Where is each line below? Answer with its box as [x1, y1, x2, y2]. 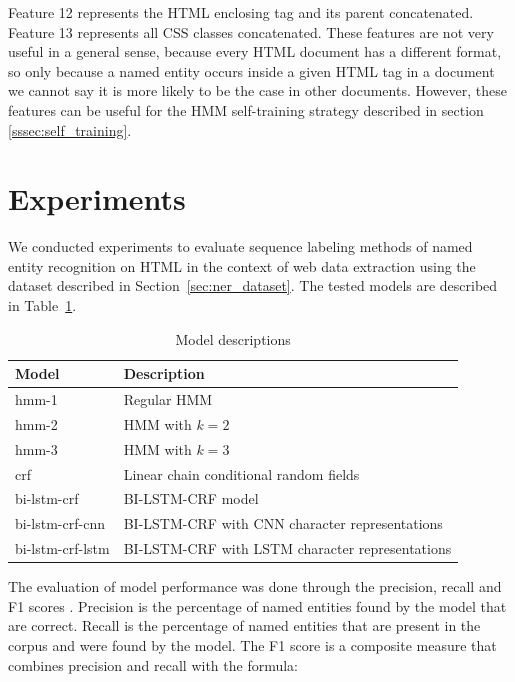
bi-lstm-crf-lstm [15, 538, 110, 559]
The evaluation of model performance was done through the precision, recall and [8, 576, 502, 597]
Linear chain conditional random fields [123, 463, 360, 484]
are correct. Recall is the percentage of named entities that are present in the [8, 615, 481, 636]
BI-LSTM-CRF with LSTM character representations [123, 538, 452, 559]
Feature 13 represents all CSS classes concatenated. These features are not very [8, 21, 494, 42]
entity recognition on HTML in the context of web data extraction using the [8, 255, 476, 276]
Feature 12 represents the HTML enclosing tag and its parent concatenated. [8, 2, 474, 22]
